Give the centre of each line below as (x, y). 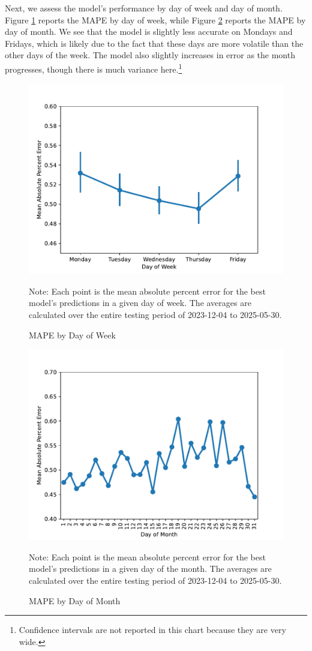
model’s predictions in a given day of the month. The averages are (150, 568)
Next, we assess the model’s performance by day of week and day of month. (144, 8)
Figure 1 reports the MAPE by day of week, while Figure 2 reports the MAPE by (155, 19)
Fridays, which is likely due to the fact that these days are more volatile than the (154, 43)
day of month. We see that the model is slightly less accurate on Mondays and (149, 31)
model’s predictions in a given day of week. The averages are (140, 303)
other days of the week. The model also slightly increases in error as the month (150, 55)
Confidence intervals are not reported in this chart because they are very (152, 630)
